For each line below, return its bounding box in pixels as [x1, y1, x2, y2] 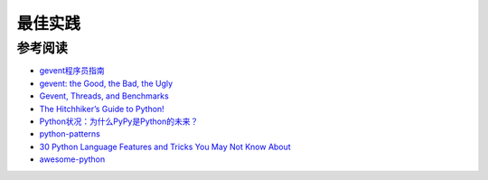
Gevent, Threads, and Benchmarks [39, 90, 169, 101]
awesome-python [39, 154, 106, 165]
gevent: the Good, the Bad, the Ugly [39, 78, 174, 89]
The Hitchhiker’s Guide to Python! [39, 103, 164, 114]
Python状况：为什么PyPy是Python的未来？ [39, 116, 199, 127]
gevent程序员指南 [39, 65, 106, 76]
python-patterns [39, 128, 101, 139]
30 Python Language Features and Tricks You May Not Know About [39, 141, 291, 152]
